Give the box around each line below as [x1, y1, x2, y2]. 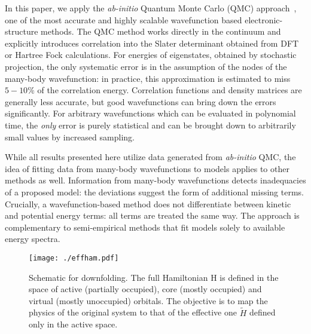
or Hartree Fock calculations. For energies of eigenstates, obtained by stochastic [5, 48, 297, 61]
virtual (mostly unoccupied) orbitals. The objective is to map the [29, 294, 268, 307]
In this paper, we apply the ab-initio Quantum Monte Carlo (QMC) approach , [5, 2, 297, 14]
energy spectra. [5, 232, 60, 245]
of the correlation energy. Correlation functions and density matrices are [37, 84, 302, 96]
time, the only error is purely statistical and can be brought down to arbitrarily [5, 118, 296, 131]
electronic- [245, 13, 283, 26]
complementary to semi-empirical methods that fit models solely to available [5, 220, 285, 233]
